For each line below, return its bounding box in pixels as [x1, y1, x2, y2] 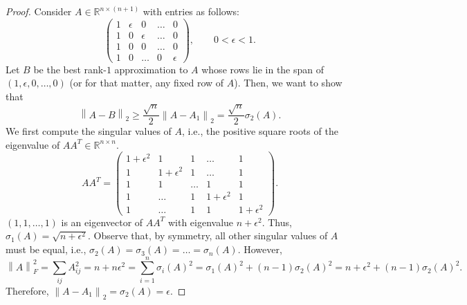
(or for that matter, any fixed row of [69, 75, 224, 90]
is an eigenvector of [61, 214, 143, 229]
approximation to [114, 62, 188, 76]
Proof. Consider [6, 4, 72, 18]
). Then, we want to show [234, 75, 342, 90]
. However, [237, 242, 282, 257]
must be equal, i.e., [6, 242, 86, 257]
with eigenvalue [167, 214, 234, 229]
